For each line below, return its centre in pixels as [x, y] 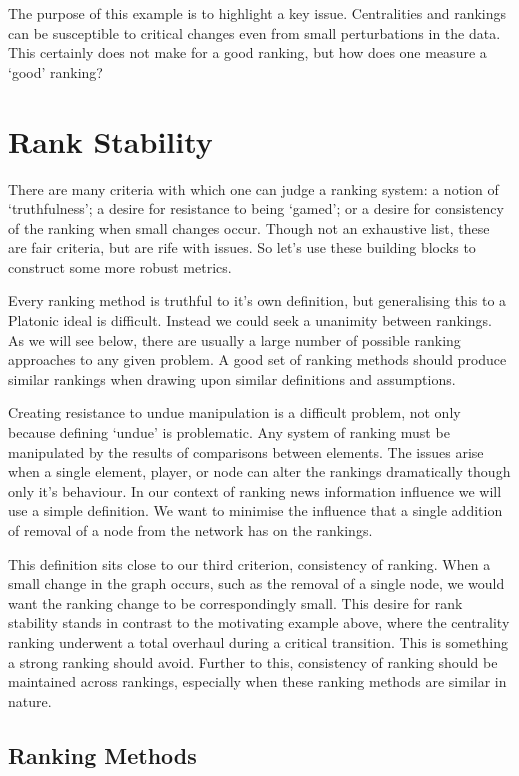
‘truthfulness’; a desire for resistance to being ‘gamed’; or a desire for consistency [256, 208]
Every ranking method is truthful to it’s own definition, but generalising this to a [257, 300]
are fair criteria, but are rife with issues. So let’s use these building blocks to [242, 247]
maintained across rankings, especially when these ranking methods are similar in [257, 681]
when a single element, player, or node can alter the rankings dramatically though [259, 471]
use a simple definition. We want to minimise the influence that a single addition [255, 510]
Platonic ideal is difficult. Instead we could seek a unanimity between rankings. [250, 320]
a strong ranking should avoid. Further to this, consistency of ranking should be [253, 661]
